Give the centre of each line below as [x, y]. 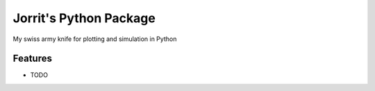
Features [32, 59]
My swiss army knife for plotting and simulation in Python [95, 39]
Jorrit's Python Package [84, 18]
